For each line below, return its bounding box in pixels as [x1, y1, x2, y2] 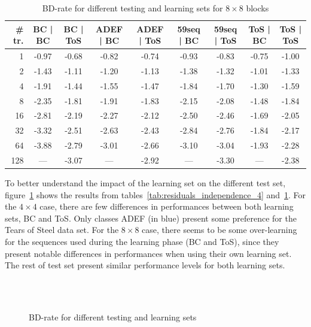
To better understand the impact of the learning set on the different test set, [5, 177, 286, 189]
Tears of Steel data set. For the [5, 223, 119, 236]
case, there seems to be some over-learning [142, 223, 297, 236]
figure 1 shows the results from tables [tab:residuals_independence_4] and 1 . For [5, 188, 306, 201]
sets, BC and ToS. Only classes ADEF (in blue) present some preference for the [5, 211, 297, 224]
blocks [246, 2, 269, 14]
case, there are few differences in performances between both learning [39, 200, 294, 213]
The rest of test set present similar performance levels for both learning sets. [5, 259, 285, 271]
